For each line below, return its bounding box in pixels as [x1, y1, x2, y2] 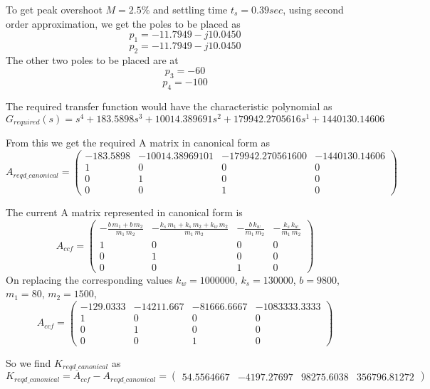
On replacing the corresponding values [6, 272, 173, 287]
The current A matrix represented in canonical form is [6, 204, 243, 219]
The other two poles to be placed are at [6, 52, 179, 67]
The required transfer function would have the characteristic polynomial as [6, 98, 332, 113]
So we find [6, 356, 51, 370]
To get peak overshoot [6, 2, 103, 16]
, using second [283, 2, 344, 16]
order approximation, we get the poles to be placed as [6, 16, 241, 31]
